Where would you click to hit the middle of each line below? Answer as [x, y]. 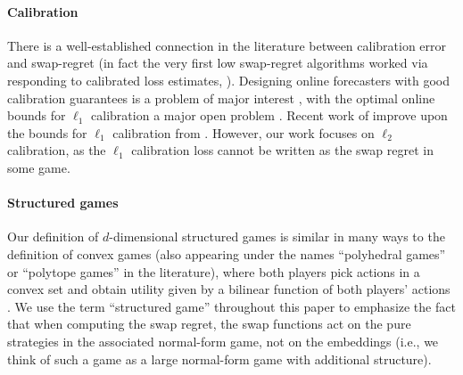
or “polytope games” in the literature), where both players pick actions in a [214, 271]
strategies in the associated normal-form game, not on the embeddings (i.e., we [223, 341]
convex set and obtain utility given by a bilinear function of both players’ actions [229, 289]
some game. [39, 167]
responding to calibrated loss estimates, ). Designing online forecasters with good [229, 80]
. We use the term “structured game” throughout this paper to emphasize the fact [231, 306]
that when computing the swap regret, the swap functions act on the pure [209, 324]
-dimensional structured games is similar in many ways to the [277, 236]
